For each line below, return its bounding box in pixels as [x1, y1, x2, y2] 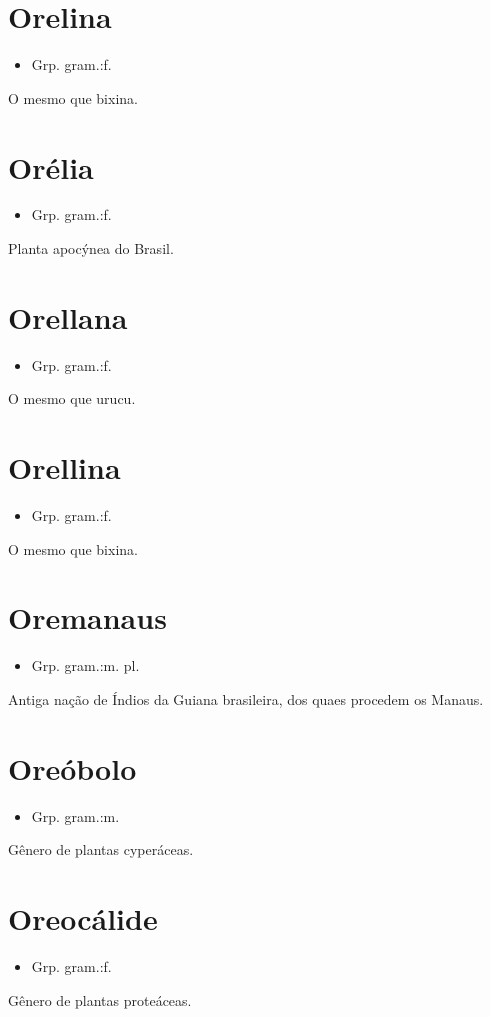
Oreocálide [8, 898, 158, 939]
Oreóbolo [8, 747, 137, 788]
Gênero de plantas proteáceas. [8, 989, 192, 1010]
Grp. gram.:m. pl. [31, 655, 140, 676]
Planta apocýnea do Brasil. [8, 238, 174, 259]
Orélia [8, 146, 94, 187]
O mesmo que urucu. [8, 388, 136, 409]
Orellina [8, 447, 121, 488]
